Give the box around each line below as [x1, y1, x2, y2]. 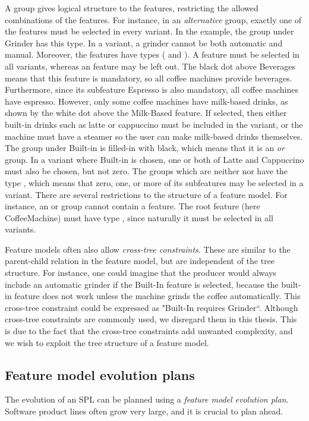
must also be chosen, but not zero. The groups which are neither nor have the [5, 165, 288, 177]
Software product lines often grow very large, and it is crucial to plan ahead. [5, 405, 283, 417]
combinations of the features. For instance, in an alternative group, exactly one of [5, 13, 302, 26]
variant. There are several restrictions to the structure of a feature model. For [5, 188, 288, 200]
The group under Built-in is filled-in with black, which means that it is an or [5, 142, 285, 154]
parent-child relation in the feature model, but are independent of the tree [5, 255, 275, 267]
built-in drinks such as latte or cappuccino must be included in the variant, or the [5, 118, 303, 130]
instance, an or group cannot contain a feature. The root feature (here [5, 200, 260, 212]
